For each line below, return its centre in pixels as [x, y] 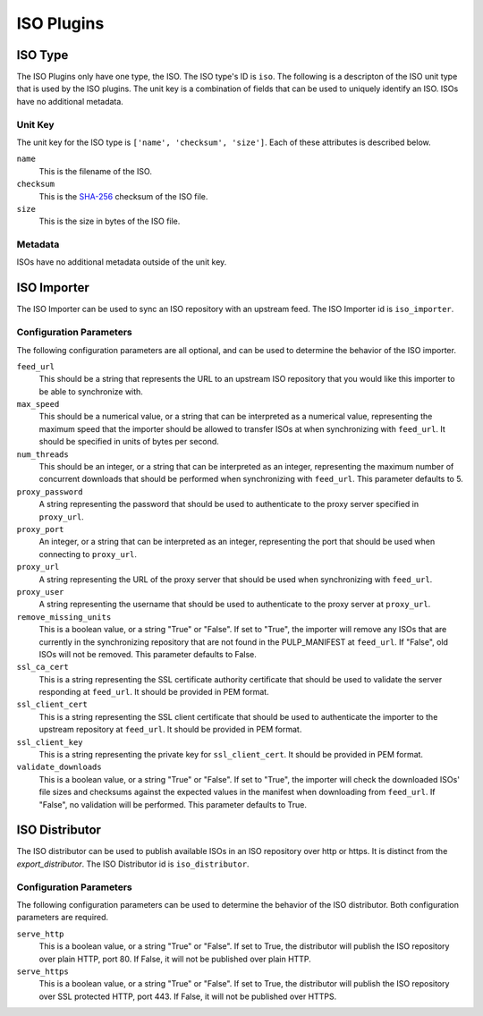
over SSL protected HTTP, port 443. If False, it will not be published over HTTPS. [188, 996]
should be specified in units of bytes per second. [129, 442]
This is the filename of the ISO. [95, 171]
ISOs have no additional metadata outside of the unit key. [122, 262]
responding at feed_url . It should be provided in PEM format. [154, 692]
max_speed [38, 404]
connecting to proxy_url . [88, 554]
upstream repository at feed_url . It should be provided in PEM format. [170, 730]
